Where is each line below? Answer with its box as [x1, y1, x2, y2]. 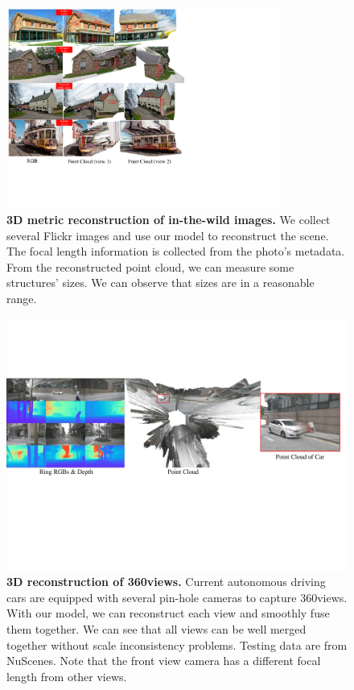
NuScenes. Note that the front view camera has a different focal [6, 652, 321, 669]
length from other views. [6, 667, 127, 684]
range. [6, 289, 37, 306]
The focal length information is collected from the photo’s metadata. [6, 243, 345, 260]
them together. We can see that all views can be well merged [6, 620, 307, 637]
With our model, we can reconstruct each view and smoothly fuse [6, 605, 330, 621]
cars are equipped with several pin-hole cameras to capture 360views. [6, 588, 348, 605]
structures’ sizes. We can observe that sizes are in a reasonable [6, 274, 315, 291]
